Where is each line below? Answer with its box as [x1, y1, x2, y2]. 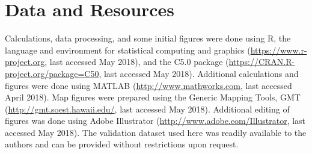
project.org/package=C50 [5, 67, 99, 79]
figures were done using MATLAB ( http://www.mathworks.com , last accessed [5, 79, 292, 91]
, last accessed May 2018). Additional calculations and [99, 67, 299, 79]
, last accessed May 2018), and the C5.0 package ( [44, 55, 229, 68]
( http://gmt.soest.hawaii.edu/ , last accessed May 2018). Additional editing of [5, 102, 290, 115]
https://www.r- [250, 43, 307, 56]
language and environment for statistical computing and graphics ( [5, 43, 251, 56]
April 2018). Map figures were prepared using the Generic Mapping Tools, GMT [5, 91, 301, 103]
